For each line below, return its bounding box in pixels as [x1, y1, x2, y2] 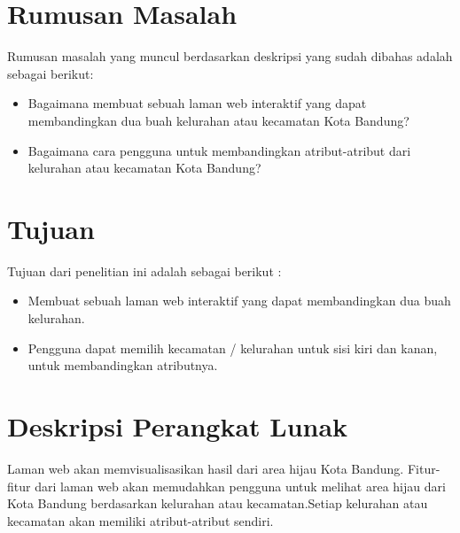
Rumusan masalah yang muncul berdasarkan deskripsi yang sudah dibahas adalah [7, 47, 453, 66]
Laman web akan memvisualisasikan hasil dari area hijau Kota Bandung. [7, 459, 404, 477]
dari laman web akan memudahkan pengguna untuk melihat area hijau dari [35, 476, 446, 495]
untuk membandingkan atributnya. [27, 356, 218, 375]
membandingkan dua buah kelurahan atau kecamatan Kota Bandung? [27, 111, 409, 129]
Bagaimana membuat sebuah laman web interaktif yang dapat [27, 94, 367, 112]
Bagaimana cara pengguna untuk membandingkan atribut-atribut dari [27, 141, 411, 159]
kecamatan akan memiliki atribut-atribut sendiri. [7, 511, 274, 529]
